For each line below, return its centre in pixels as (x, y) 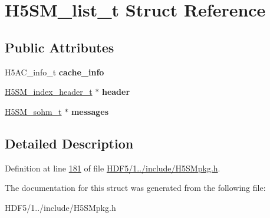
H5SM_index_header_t (49, 92)
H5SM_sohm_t (33, 111)
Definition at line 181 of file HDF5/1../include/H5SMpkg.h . (113, 168)
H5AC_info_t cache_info (55, 72)
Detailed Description (69, 143)
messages (90, 111)
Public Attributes (60, 47)
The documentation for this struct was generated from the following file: (135, 188)
